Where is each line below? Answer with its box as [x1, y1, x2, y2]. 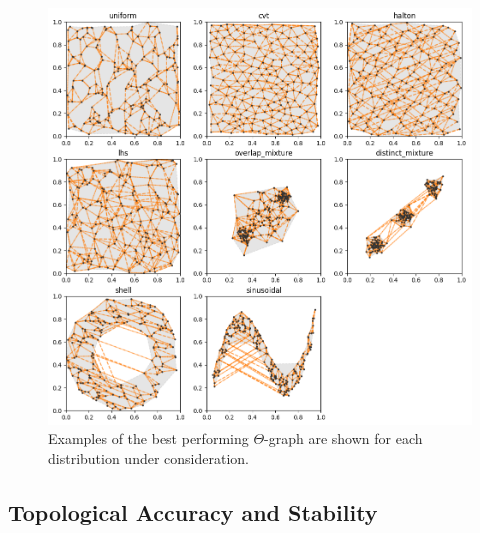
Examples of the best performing [48, 428, 249, 449]
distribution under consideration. [48, 447, 249, 468]
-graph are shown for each [264, 428, 423, 449]
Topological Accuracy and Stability [8, 496, 378, 527]
